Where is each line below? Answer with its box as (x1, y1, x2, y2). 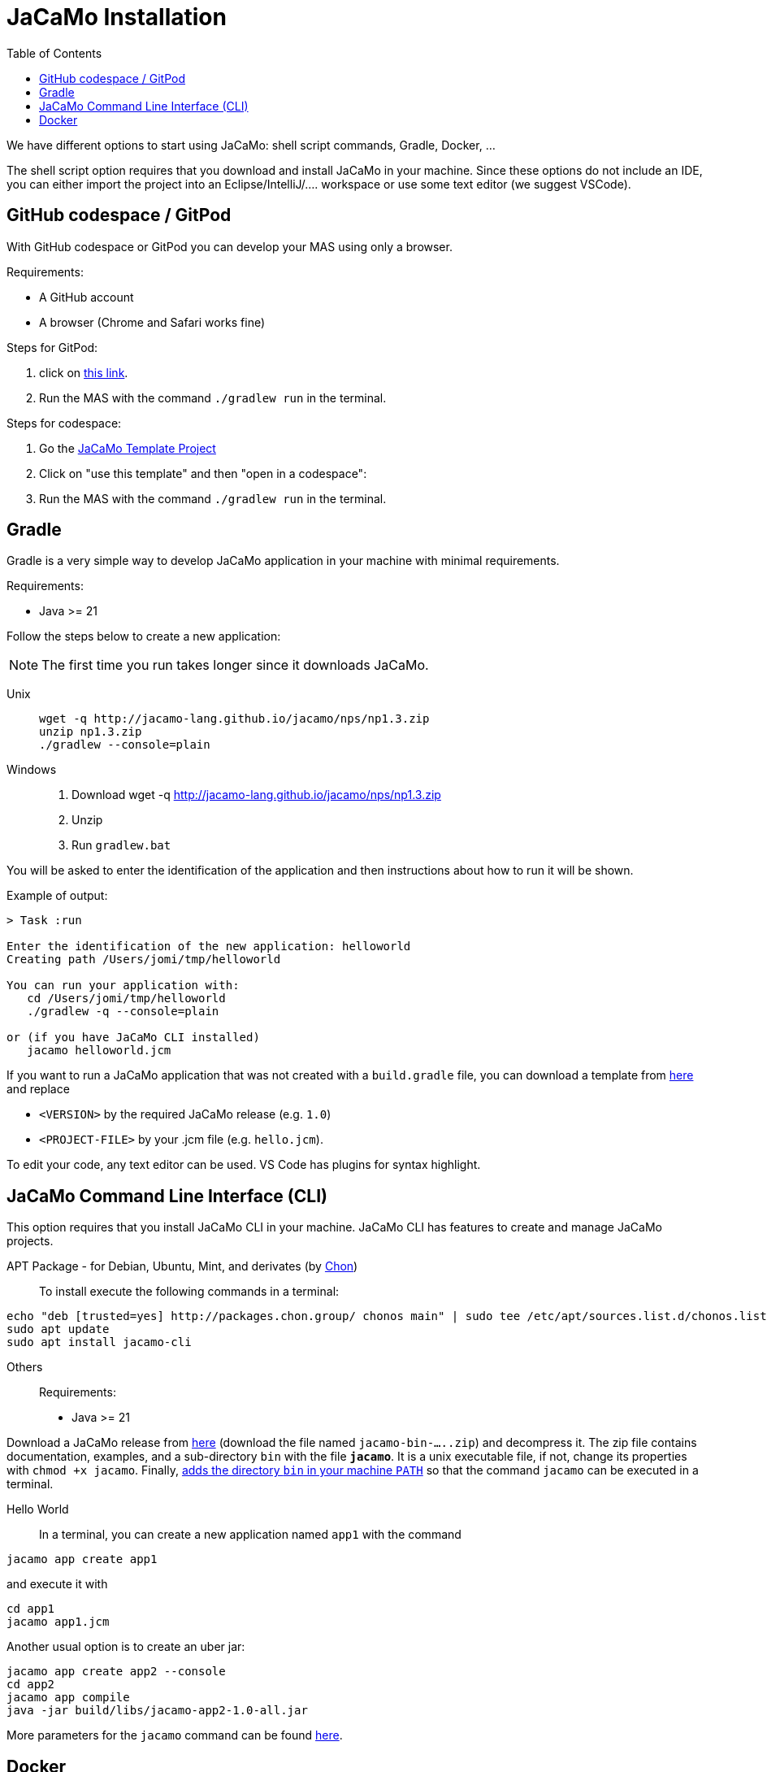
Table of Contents (6, 46, 102, 60)
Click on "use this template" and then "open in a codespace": (39, 466, 367, 480)
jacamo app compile (6, 1691, 130, 1705)
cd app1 (6, 1602, 55, 1616)
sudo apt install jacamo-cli (6, 1336, 192, 1349)
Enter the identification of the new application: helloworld (6, 940, 411, 953)
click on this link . (39, 365, 128, 380)
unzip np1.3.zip (39, 725, 142, 739)
